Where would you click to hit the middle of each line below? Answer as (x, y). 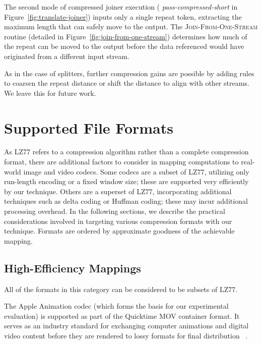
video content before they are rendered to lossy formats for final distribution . (126, 335)
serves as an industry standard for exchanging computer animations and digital (126, 326)
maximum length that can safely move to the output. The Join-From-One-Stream (131, 26)
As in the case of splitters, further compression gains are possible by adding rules (129, 73)
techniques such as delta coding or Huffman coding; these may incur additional (126, 201)
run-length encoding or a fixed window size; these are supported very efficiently (126, 181)
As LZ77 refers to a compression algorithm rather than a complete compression (126, 152)
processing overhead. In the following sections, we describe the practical (115, 211)
